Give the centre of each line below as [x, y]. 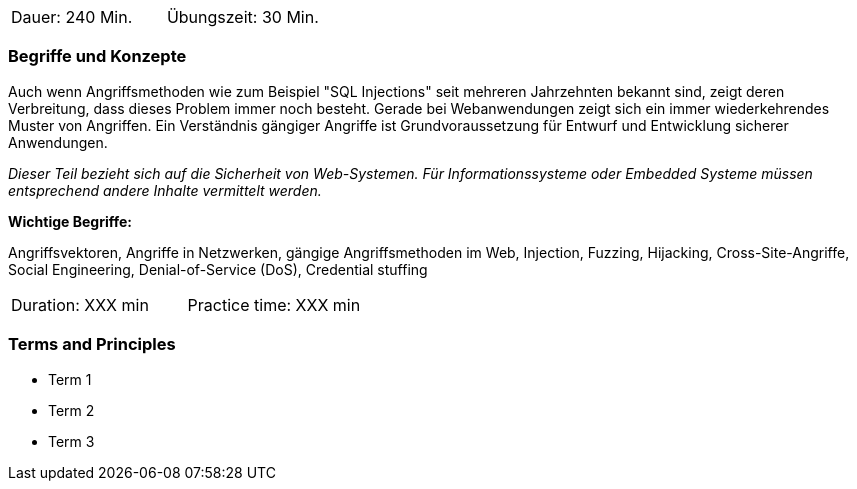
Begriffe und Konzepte [97, 56]
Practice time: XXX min [274, 304]
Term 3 [71, 441]
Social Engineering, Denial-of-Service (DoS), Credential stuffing [218, 269]
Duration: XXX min [80, 304]
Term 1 [70, 379]
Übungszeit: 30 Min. [242, 17]
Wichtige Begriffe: [70, 221]
